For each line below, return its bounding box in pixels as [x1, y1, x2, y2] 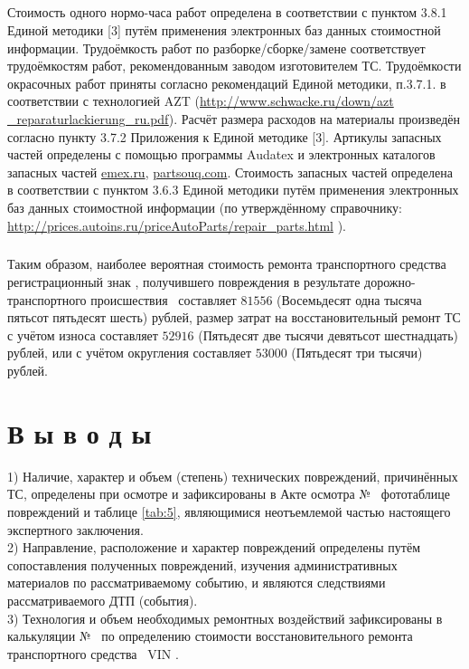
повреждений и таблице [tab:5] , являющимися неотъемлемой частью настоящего [7, 502, 451, 521]
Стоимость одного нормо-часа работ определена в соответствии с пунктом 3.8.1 [7, 3, 447, 22]
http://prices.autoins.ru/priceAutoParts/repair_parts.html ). [7, 215, 346, 234]
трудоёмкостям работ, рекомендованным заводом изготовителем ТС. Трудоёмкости [7, 56, 462, 75]
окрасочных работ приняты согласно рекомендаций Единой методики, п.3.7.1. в [7, 73, 446, 92]
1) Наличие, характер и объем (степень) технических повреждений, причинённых [7, 466, 458, 485]
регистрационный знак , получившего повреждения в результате [7, 272, 361, 291]
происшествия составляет [90, 290, 237, 309]
